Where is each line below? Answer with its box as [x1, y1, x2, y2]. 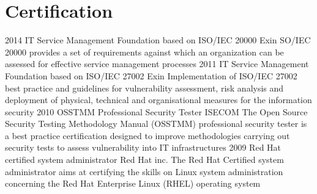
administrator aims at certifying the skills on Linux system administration [5, 165, 283, 178]
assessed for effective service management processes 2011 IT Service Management [5, 57, 309, 70]
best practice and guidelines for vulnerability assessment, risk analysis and [5, 81, 284, 94]
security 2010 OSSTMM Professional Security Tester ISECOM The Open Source [5, 105, 308, 118]
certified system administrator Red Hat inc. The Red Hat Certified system [5, 153, 284, 166]
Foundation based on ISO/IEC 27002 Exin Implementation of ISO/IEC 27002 [5, 69, 297, 82]
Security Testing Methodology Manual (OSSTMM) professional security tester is [5, 117, 307, 130]
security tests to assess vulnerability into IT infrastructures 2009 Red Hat [5, 141, 282, 154]
